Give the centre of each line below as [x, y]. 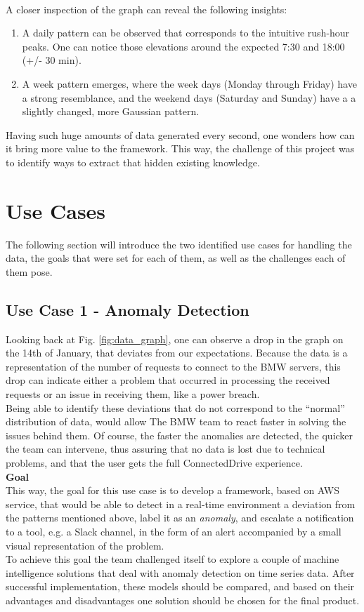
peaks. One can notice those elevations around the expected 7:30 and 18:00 [183, 46]
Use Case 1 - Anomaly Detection [128, 309]
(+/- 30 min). [52, 60]
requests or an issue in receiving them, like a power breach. [133, 394]
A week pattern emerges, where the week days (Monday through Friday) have [189, 83]
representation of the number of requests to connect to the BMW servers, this [173, 366]
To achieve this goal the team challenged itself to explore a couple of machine [173, 559]
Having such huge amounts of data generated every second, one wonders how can [180, 134]
